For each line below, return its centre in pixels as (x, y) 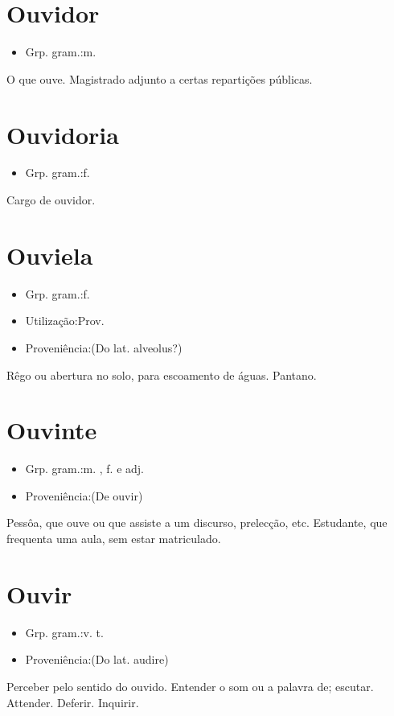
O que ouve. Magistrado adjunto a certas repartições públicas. (160, 78)
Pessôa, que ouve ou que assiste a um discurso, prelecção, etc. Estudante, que (197, 523)
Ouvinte (52, 430)
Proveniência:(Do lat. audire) (97, 659)
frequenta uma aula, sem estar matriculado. (114, 539)
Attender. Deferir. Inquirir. (73, 702)
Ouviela (50, 255)
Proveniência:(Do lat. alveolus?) (104, 347)
